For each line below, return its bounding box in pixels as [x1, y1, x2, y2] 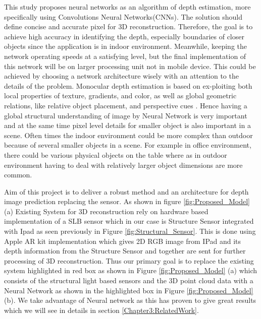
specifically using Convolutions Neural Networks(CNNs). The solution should [4, 11, 242, 22]
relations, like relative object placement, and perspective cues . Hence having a [4, 100, 247, 110]
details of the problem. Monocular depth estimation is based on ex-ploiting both [4, 80, 252, 91]
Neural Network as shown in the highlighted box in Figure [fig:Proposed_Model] [4, 285, 253, 295]
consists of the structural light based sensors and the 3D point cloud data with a [4, 275, 253, 286]
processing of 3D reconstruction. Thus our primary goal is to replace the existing [4, 255, 254, 266]
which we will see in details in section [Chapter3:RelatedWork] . [4, 304, 199, 315]
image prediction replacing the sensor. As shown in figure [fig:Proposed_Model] [4, 196, 250, 207]
